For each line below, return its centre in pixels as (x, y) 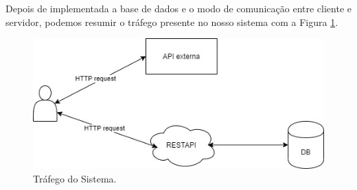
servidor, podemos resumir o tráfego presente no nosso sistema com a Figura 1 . (172, 22)
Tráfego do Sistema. (75, 178)
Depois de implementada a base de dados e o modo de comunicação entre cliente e (178, 8)
